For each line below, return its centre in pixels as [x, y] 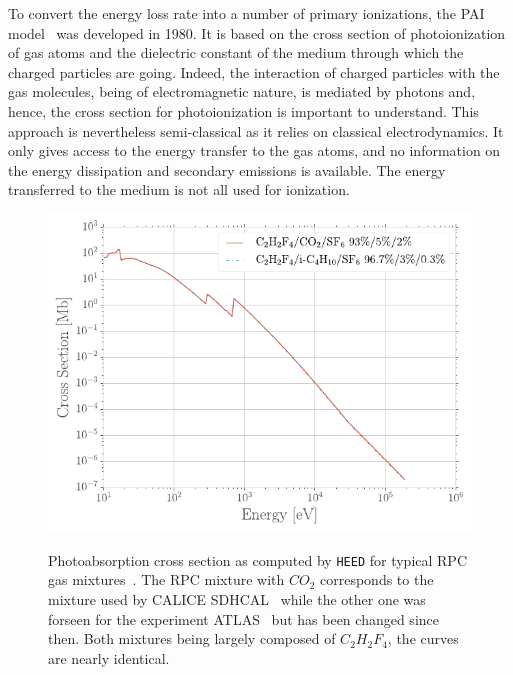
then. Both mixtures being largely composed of [192, 638]
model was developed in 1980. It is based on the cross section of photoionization [257, 32]
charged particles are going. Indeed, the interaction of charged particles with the [254, 71]
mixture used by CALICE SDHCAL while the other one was [237, 598]
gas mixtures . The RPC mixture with [166, 579]
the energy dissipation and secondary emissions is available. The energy [227, 169]
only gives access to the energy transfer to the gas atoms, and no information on [254, 150]
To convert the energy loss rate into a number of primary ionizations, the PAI [246, 13]
